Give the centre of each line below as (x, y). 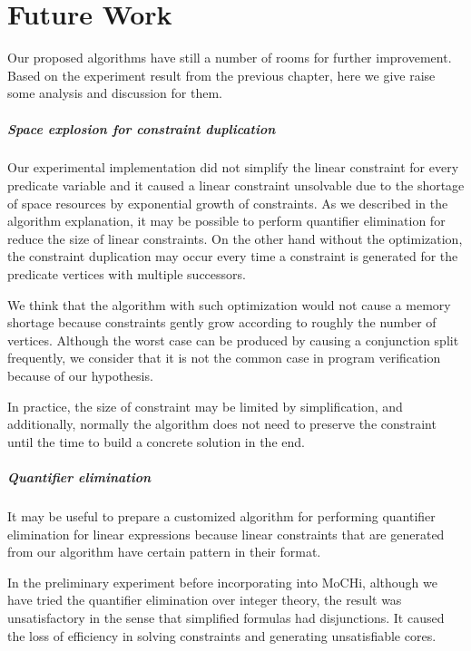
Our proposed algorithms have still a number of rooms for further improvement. (230, 58)
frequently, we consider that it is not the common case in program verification (224, 358)
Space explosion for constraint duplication (142, 128)
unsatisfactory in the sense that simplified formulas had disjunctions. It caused (226, 617)
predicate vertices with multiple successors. (127, 274)
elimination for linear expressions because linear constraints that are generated (226, 534)
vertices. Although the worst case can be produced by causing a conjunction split (233, 340)
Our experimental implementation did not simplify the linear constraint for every (233, 167)
